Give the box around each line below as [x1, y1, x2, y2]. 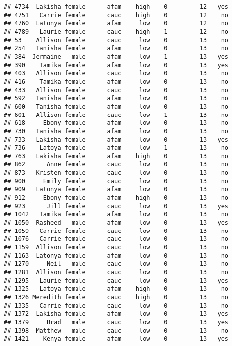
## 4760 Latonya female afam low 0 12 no [4, 20, 229, 27]
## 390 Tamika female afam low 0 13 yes [4, 61, 229, 69]
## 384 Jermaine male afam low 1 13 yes [4, 53, 229, 60]
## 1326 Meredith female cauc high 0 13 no [4, 293, 229, 301]
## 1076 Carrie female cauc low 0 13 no [4, 235, 229, 243]
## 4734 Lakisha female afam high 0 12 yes [4, 3, 229, 10]
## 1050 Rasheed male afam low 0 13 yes [4, 219, 229, 227]
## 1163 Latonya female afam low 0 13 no [4, 252, 229, 259]
